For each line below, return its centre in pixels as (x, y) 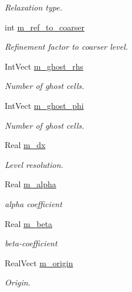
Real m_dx (25, 145)
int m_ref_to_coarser (45, 27)
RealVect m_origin (39, 262)
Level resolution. (34, 164)
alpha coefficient (33, 203)
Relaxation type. (33, 7)
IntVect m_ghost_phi (44, 105)
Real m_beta (29, 223)
